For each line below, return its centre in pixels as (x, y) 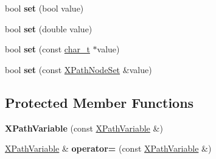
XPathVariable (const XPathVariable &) (84, 128)
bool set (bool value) (44, 8)
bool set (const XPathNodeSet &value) (78, 69)
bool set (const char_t (47, 49)
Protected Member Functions (99, 102)
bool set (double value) (49, 28)
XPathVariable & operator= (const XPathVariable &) (108, 148)
